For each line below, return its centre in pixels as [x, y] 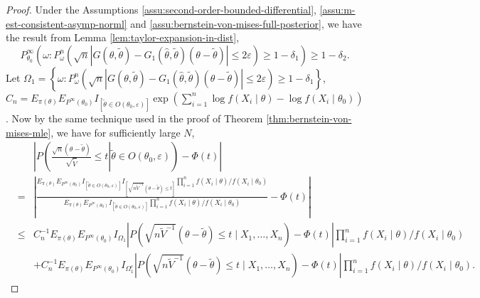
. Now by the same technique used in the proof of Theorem [134, 118]
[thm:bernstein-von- [309, 118]
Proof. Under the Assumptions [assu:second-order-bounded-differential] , [161, 9]
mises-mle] [28, 132]
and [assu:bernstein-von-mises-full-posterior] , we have [246, 23]
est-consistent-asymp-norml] [66, 23]
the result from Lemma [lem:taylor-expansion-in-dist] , [123, 37]
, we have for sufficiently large [116, 132]
